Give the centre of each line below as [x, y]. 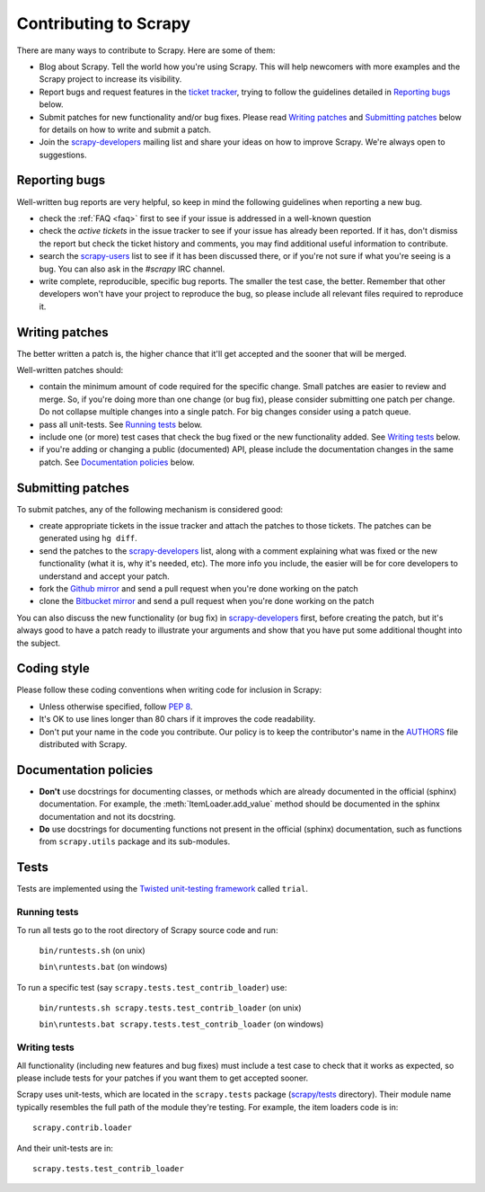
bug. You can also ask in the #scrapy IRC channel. [132, 269]
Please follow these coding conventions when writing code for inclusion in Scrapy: [169, 690]
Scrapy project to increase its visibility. [110, 79]
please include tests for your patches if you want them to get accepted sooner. [163, 1078]
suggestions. [63, 155]
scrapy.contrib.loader [83, 1128]
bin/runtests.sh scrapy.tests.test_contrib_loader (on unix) [170, 1008]
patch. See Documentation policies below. [117, 462]
